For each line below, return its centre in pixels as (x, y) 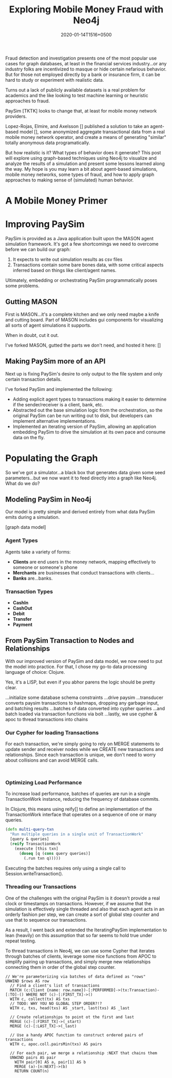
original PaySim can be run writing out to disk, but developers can (82, 416)
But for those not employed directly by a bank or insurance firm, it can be (83, 74)
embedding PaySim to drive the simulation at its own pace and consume (89, 432)
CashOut (22, 608)
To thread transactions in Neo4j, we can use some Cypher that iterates (80, 950)
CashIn (21, 603)
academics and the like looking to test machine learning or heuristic (77, 95)
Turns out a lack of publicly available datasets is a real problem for (75, 90)
